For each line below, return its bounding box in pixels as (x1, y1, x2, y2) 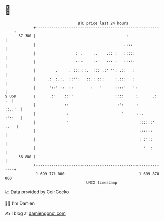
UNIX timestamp (86, 180, 118, 185)
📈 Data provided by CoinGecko (5, 189, 69, 195)
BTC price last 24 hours (78, 21, 129, 26)
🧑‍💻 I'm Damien (5, 200, 35, 206)
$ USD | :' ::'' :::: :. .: (5, 94, 157, 99)
